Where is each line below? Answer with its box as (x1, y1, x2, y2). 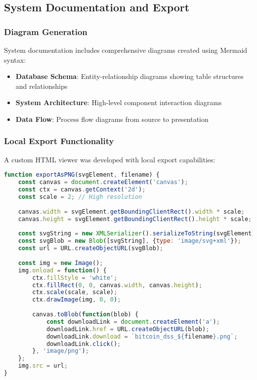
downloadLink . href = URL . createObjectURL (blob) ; (46, 325, 210, 333)
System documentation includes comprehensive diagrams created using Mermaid (4, 45, 248, 55)
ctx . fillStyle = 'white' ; (32, 274, 118, 281)
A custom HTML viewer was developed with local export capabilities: (4, 154, 215, 164)
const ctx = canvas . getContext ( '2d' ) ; (18, 186, 146, 193)
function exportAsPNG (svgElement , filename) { (4, 171, 160, 179)
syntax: (4, 54, 26, 65)
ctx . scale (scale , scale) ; (32, 289, 118, 296)
